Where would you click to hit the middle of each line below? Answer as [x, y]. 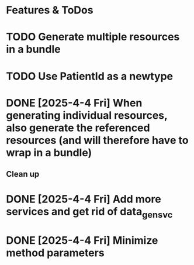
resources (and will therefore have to [97, 140]
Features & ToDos [50, 10]
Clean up [23, 174]
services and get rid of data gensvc [89, 213]
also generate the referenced [78, 128]
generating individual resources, [87, 115]
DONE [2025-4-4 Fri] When [74, 103]
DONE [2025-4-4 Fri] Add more [84, 199]
